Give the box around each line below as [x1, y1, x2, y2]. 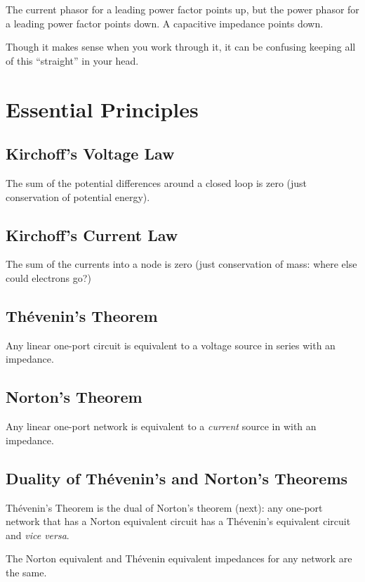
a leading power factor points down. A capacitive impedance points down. [6, 15, 324, 30]
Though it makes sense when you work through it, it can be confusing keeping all [6, 39, 356, 54]
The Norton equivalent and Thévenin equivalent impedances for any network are [6, 551, 352, 566]
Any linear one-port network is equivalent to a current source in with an [6, 419, 317, 434]
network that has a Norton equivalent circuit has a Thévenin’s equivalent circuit [6, 514, 351, 529]
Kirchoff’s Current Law [6, 224, 178, 245]
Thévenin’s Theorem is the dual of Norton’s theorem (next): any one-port [6, 500, 323, 515]
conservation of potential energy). [6, 189, 150, 204]
